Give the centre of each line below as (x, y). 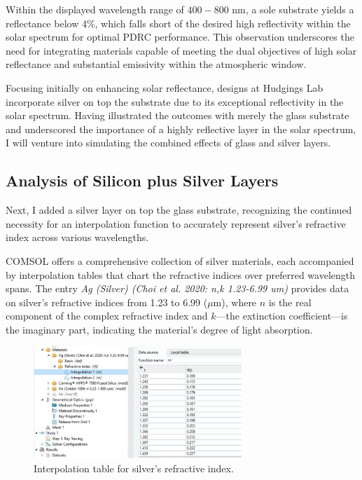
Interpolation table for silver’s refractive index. (134, 468)
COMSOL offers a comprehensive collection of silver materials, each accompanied (180, 260)
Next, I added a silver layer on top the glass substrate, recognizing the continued (179, 210)
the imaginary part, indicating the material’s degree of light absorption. (159, 329)
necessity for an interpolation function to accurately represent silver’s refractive (176, 223)
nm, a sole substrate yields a (293, 9)
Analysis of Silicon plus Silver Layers (142, 180)
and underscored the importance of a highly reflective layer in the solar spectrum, (181, 129)
